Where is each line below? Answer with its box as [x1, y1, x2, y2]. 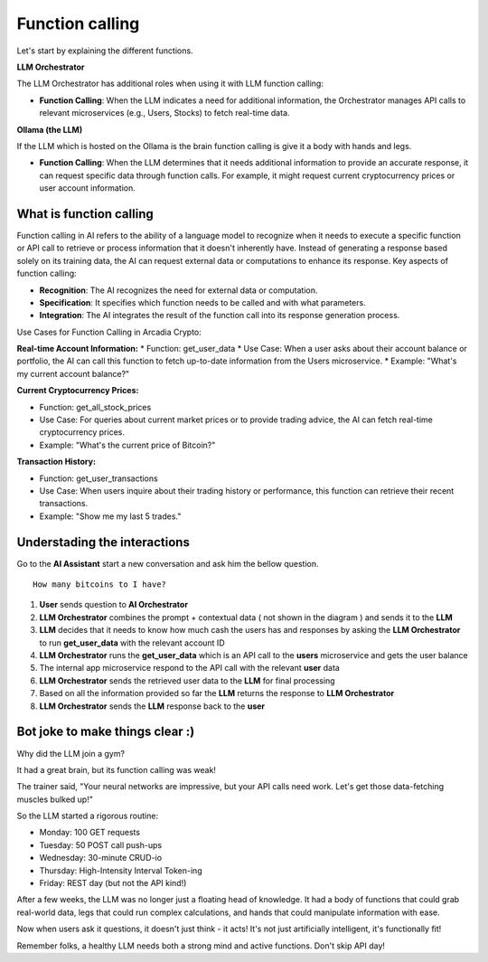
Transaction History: [16, 457, 97, 467]
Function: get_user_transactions [39, 473, 158, 484]
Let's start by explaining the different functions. [16, 45, 193, 56]
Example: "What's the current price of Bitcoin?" [39, 439, 216, 450]
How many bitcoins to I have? [33, 580, 167, 589]
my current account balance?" [16, 368, 130, 379]
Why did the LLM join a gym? [16, 748, 126, 759]
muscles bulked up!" [16, 794, 94, 805]
